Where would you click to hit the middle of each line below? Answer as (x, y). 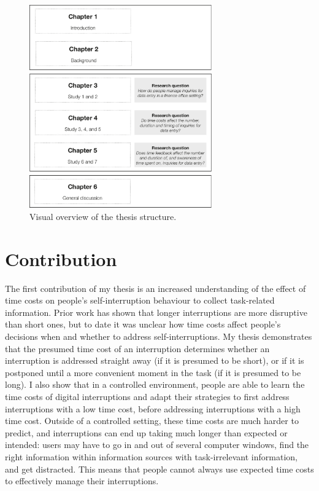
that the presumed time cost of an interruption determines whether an (137, 348)
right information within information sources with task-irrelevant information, (151, 456)
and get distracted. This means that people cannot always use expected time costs (159, 469)
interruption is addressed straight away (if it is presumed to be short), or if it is (155, 360)
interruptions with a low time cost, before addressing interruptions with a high (153, 408)
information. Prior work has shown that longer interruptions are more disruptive (156, 312)
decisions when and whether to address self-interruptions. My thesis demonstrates (159, 336)
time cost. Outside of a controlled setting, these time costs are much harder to (152, 421)
